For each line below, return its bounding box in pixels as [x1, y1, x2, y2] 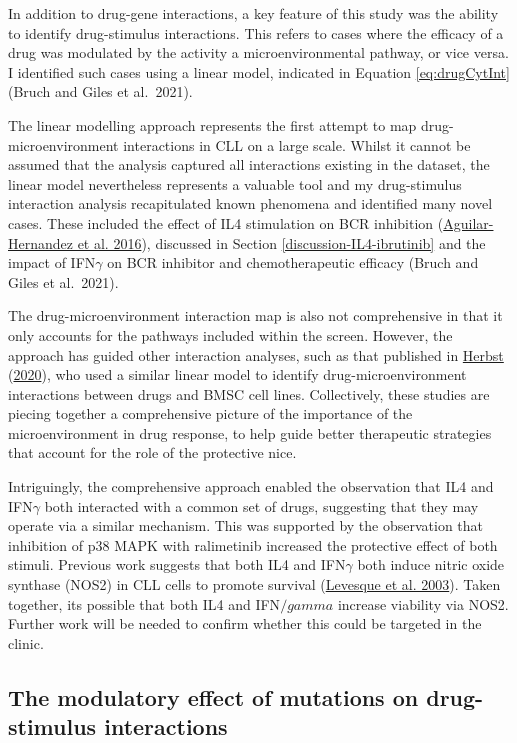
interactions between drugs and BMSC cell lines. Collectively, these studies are [8, 383, 490, 404]
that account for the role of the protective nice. [8, 442, 297, 463]
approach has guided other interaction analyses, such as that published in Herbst [8, 344, 504, 365]
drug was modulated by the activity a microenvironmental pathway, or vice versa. [8, 42, 509, 63]
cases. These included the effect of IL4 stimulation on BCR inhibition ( [8, 212, 444, 233]
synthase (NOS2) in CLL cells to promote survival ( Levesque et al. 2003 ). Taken [8, 574, 501, 595]
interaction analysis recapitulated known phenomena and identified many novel [8, 193, 493, 214]
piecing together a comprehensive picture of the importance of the [8, 403, 413, 424]
